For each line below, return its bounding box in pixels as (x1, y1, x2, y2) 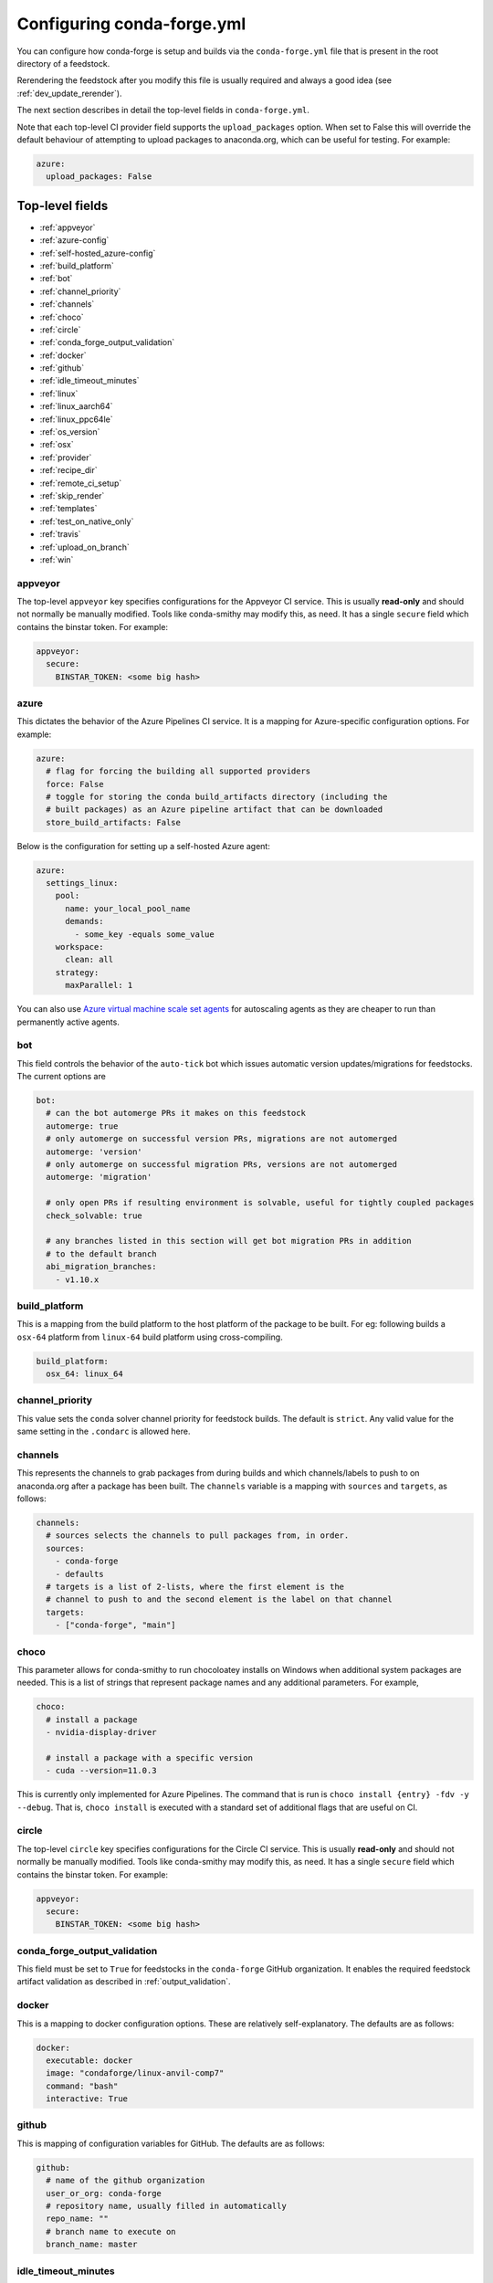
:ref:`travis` (39, 529, 81, 540)
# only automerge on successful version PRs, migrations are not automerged (46, 1133, 397, 1144)
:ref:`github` (39, 363, 85, 373)
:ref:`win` (39, 553, 74, 565)
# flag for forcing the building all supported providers (46, 766, 311, 776)
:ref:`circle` (39, 324, 81, 335)
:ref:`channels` (39, 299, 95, 310)
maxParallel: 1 (65, 980, 133, 991)
